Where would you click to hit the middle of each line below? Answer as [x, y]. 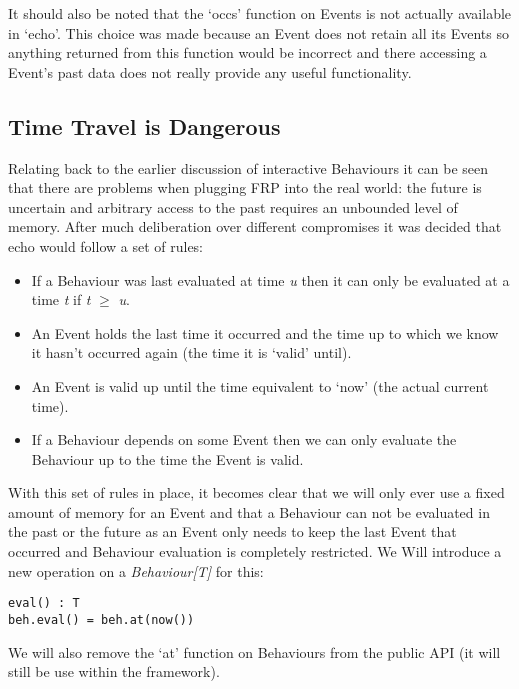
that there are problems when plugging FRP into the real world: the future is [245, 187]
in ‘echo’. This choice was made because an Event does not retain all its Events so [259, 32]
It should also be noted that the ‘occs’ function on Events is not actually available [260, 13]
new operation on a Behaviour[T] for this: [136, 570]
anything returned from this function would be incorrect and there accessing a [247, 52]
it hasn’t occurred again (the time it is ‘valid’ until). [191, 352]
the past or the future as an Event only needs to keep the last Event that [232, 531]
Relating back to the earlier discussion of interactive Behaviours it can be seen [248, 167]
